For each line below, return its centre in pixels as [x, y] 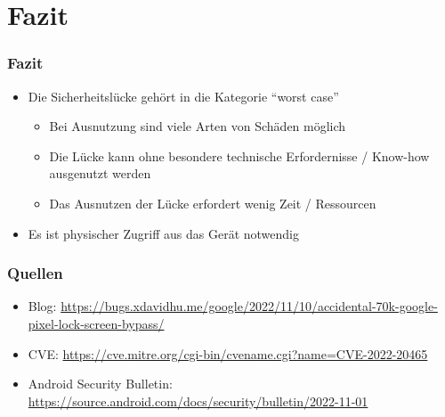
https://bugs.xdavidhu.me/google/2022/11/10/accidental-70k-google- [249, 306]
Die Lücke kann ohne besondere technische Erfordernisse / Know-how [239, 155]
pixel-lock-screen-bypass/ [96, 323]
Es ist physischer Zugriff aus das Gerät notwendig [163, 233]
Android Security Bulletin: [100, 384]
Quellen [35, 273]
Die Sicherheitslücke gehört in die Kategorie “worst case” [183, 96]
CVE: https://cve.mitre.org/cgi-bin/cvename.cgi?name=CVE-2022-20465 [228, 353]
